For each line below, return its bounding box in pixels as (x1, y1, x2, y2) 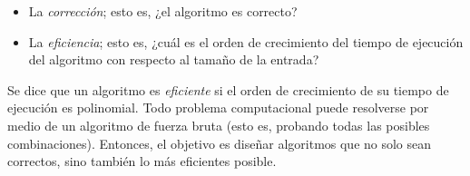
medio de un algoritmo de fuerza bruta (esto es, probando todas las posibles (7, 115, 430, 134)
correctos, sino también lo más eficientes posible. (7, 152, 277, 171)
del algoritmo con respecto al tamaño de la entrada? (28, 50, 319, 69)
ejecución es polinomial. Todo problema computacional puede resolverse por (7, 98, 429, 117)
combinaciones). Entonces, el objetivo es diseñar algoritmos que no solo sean (7, 133, 432, 152)
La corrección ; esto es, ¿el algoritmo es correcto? (28, 2, 298, 20)
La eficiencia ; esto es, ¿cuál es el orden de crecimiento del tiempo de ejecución (28, 32, 464, 51)
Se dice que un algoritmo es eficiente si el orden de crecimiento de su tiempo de (7, 80, 449, 99)
